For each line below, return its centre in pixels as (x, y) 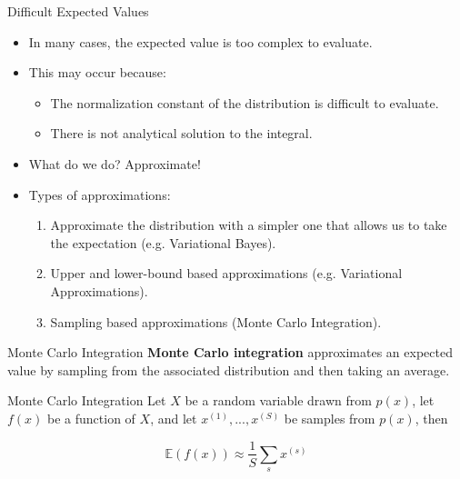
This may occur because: (97, 72)
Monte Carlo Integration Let (87, 400)
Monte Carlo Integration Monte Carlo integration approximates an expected (230, 352)
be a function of (91, 418)
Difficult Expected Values (78, 11)
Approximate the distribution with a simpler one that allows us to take (249, 225)
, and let (174, 418)
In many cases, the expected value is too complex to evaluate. (200, 41)
